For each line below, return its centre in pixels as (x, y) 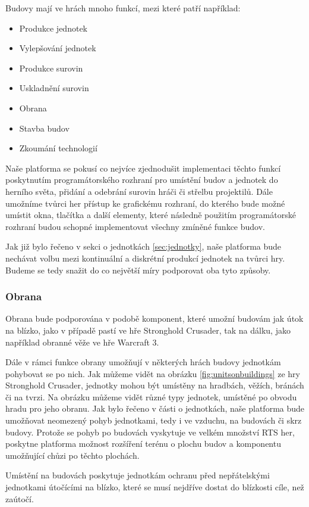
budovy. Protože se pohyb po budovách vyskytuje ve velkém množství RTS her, (150, 432)
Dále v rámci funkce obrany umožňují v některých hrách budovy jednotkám (143, 362)
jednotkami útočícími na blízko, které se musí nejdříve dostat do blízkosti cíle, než (155, 487)
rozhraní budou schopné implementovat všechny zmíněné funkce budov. (135, 226)
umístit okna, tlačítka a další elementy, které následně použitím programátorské (151, 215)
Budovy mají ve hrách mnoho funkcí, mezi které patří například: (123, 8)
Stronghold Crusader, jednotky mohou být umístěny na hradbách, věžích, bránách (155, 385)
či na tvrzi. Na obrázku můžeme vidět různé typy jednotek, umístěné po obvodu (151, 396)
